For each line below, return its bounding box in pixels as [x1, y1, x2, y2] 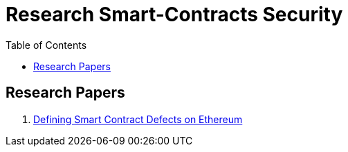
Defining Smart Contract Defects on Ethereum [33, 113, 243, 125]
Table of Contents [6, 39, 87, 51]
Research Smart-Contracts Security [6, 3, 343, 26]
